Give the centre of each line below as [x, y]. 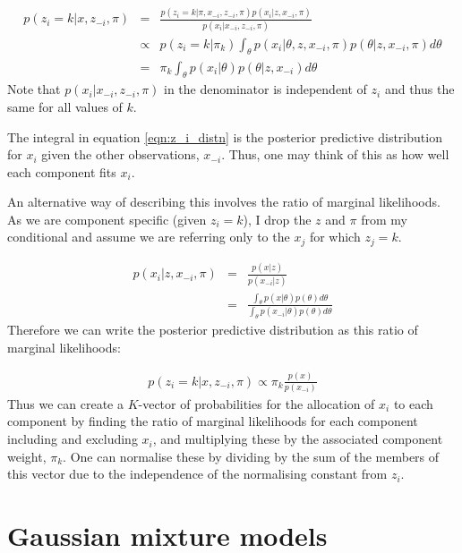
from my [384, 219]
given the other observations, [120, 154]
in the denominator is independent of [265, 89]
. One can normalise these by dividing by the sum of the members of [251, 456]
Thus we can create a [65, 403]
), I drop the [277, 219]
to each [413, 403]
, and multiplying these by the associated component [298, 439]
